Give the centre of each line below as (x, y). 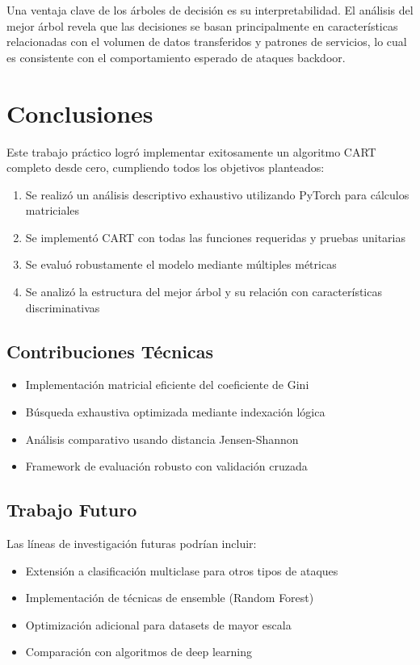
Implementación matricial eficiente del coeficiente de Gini (167, 385)
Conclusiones (80, 113)
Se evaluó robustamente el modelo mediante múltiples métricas (181, 264)
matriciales (52, 210)
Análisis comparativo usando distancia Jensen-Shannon (162, 439)
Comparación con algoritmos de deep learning (139, 652)
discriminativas (63, 307)
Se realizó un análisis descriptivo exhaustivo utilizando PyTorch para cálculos (217, 194)
